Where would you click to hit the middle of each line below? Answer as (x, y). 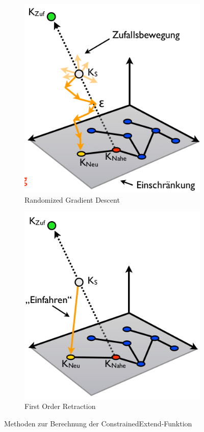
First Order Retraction (60, 406)
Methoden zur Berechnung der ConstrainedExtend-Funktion (98, 423)
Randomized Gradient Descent (72, 199)
